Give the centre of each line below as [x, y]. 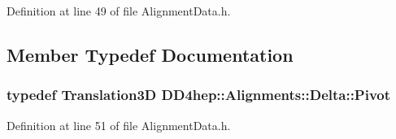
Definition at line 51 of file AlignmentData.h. [119, 125]
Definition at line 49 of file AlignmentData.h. [119, 11]
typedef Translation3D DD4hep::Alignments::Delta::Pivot [199, 95]
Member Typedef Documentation [150, 54]
